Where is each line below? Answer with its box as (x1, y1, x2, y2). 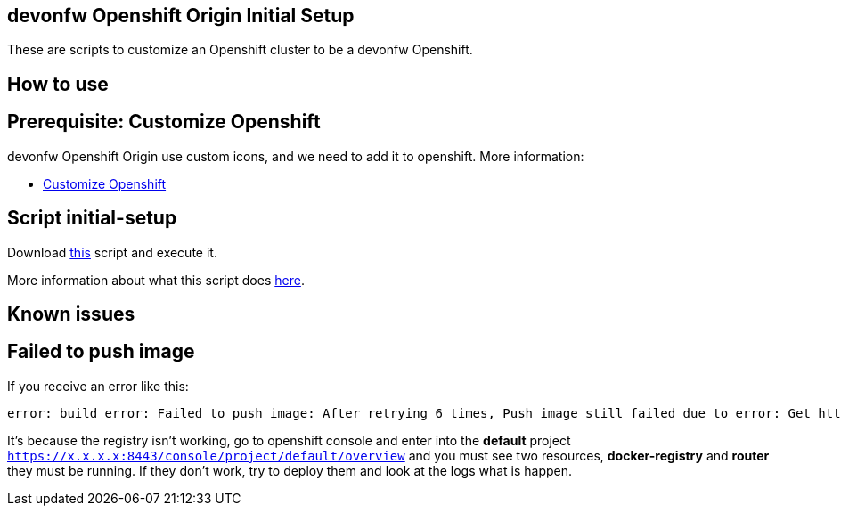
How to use (7, 72, 109, 95)
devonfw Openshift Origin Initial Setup (7, 4, 355, 27)
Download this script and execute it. (7, 244, 217, 260)
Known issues (7, 302, 135, 325)
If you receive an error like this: (7, 378, 189, 394)
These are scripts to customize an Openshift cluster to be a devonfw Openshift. (7, 42, 473, 58)
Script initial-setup (7, 207, 177, 230)
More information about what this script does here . (7, 272, 305, 288)
